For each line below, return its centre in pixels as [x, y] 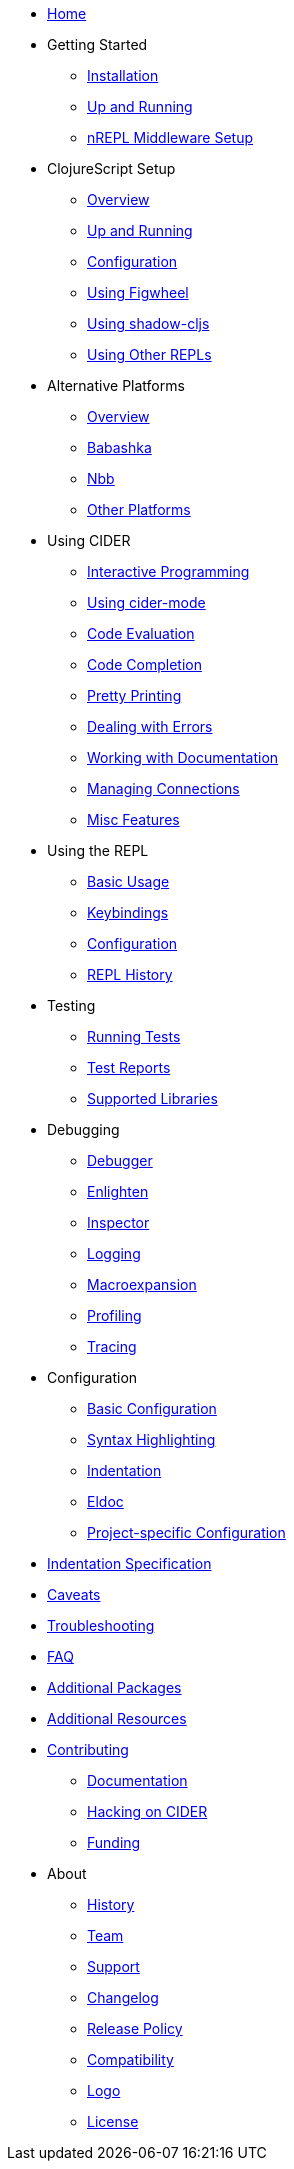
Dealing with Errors [150, 726]
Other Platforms [139, 509]
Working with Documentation [183, 757]
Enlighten [118, 1191]
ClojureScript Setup [111, 168]
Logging [114, 1253]
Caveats [74, 1594]
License [113, 2121]
